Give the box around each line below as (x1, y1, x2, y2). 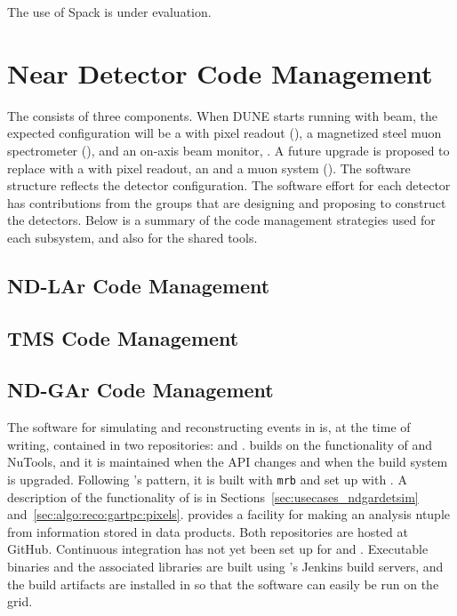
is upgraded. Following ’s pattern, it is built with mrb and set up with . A (7, 470, 407, 489)
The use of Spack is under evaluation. (7, 3, 212, 20)
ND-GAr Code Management (7, 376, 274, 404)
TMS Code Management (7, 324, 239, 351)
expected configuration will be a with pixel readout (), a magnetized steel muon (7, 124, 442, 142)
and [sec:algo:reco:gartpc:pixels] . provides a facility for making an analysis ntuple (7, 505, 450, 524)
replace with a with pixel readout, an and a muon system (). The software (7, 158, 411, 177)
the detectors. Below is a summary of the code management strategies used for (7, 211, 436, 229)
